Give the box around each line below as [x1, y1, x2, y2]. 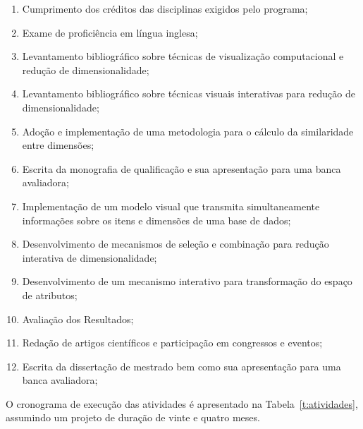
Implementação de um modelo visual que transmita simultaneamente [22, 198, 320, 213]
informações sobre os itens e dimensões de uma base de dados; [22, 212, 291, 227]
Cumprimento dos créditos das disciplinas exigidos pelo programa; [22, 1, 308, 16]
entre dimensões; [22, 138, 94, 152]
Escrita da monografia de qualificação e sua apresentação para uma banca [22, 161, 341, 176]
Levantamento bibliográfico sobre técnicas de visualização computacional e [22, 49, 344, 64]
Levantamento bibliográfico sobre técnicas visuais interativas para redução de [22, 86, 355, 101]
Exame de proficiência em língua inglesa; [22, 25, 198, 40]
